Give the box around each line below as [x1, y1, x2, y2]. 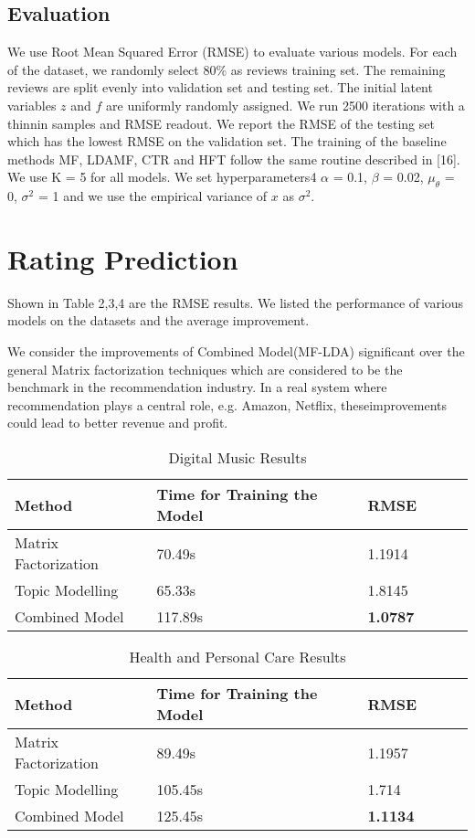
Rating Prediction [7, 239, 238, 277]
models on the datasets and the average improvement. [7, 311, 310, 330]
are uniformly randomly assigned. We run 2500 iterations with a [106, 95, 465, 114]
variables [7, 95, 57, 114]
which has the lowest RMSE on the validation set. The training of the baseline [7, 132, 447, 151]
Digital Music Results [168, 447, 307, 469]
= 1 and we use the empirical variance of [37, 186, 268, 206]
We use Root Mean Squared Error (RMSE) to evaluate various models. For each [7, 42, 458, 61]
